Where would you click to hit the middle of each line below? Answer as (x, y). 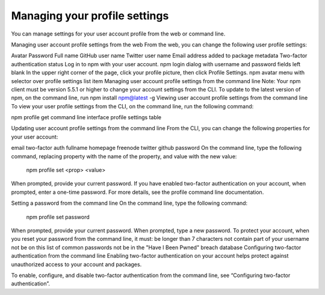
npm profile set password (58, 217)
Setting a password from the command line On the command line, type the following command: (129, 203)
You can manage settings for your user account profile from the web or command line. (118, 34)
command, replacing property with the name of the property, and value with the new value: (124, 156)
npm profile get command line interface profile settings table (86, 117)
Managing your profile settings (90, 16)
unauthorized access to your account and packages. (76, 264)
